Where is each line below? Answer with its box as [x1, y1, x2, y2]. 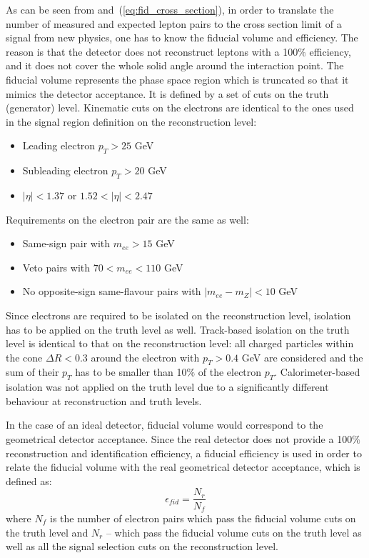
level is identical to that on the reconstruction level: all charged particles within [6, 336, 354, 351]
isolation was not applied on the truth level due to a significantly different [6, 379, 329, 394]
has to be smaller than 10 [75, 364, 187, 379]
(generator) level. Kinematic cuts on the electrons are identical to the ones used [6, 100, 354, 115]
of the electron [198, 364, 262, 379]
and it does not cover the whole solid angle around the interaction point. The [6, 58, 344, 73]
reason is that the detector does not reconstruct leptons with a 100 [6, 44, 298, 59]
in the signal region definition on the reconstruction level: [6, 114, 257, 129]
